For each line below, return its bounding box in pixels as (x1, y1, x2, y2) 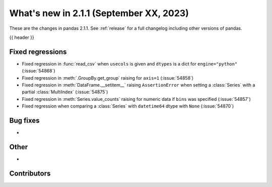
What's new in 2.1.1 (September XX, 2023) (9, 8, 189, 19)
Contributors (9, 169, 51, 177)
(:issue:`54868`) (22, 68, 55, 74)
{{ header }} (9, 34, 35, 40)
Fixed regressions (9, 47, 67, 56)
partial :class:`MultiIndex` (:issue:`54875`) (22, 89, 108, 95)
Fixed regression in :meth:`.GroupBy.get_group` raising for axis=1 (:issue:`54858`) (22, 75, 194, 81)
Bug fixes (9, 116, 40, 124)
